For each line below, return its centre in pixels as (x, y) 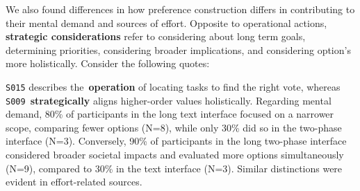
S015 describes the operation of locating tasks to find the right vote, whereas (173, 86)
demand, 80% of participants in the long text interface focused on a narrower (170, 114)
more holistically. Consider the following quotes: (108, 63)
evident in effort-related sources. (74, 182)
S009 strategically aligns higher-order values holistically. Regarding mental (169, 100)
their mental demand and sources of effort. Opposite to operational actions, (166, 22)
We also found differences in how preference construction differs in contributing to (180, 9)
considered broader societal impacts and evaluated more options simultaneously (175, 155)
